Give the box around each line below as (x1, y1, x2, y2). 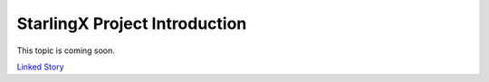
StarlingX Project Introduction (16, 14, 247, 33)
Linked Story (16, 61, 64, 72)
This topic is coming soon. (16, 45, 115, 56)
